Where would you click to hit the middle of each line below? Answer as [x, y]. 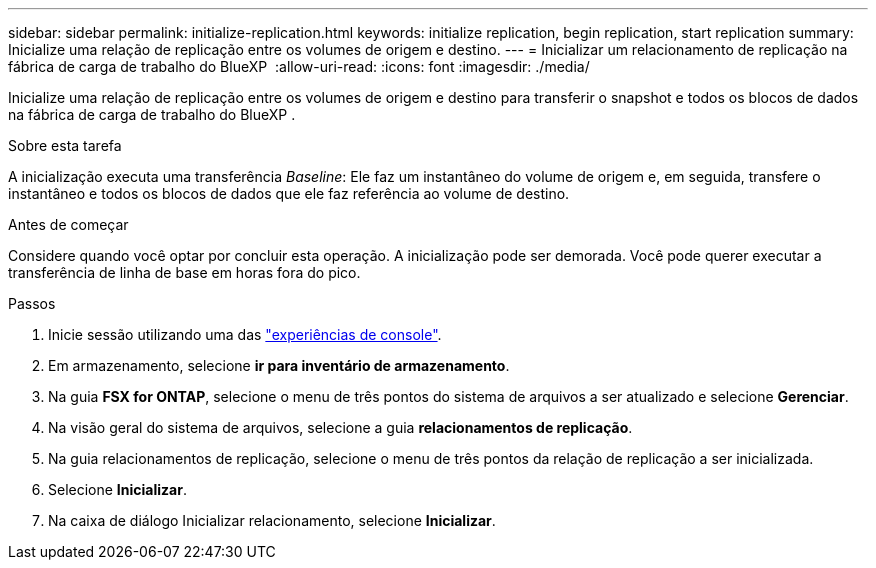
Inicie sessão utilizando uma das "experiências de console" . [245, 334]
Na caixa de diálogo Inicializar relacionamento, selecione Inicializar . [272, 520]
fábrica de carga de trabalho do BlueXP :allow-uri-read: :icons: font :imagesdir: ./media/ [299, 66]
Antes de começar [68, 224]
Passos [32, 303]
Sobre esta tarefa [65, 145]
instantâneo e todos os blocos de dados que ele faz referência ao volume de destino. [289, 193]
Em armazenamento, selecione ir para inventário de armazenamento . [279, 365]
